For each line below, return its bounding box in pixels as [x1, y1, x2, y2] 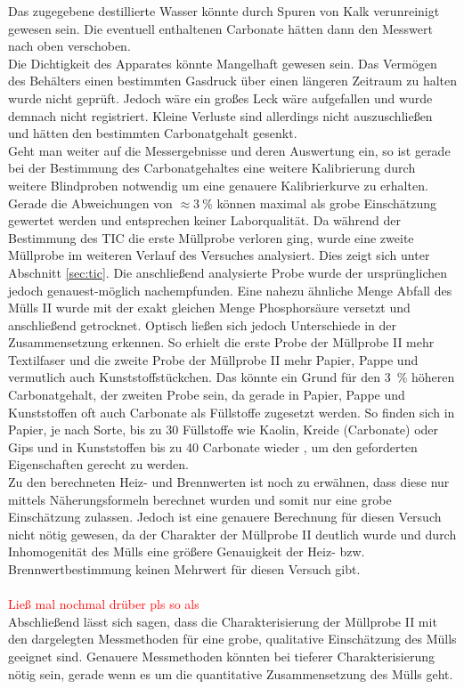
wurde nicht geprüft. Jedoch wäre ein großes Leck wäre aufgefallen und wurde [8, 88, 433, 107]
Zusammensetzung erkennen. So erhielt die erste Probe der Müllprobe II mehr [8, 333, 435, 352]
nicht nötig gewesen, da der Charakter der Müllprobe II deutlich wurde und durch [8, 524, 457, 543]
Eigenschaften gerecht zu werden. [8, 455, 189, 474]
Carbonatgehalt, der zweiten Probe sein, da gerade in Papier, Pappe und [8, 385, 405, 404]
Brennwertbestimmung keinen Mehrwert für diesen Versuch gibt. [8, 560, 361, 578]
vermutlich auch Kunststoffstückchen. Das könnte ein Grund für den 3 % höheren [8, 368, 455, 386]
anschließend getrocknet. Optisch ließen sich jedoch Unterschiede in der [8, 315, 396, 334]
